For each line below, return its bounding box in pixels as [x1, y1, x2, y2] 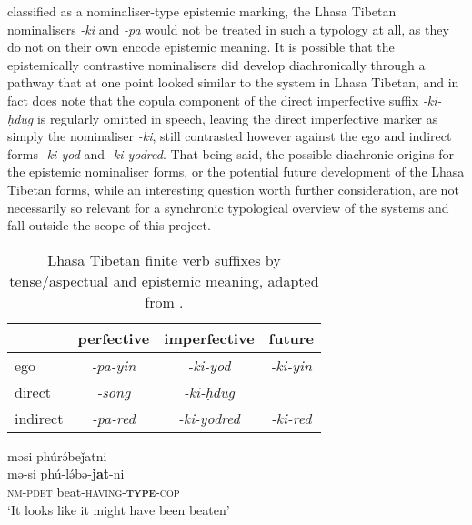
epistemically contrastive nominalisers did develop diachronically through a [7, 55, 426, 74]
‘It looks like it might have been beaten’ [7, 500, 230, 519]
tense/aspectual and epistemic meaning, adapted [9, 269, 319, 291]
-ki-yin [270, 354, 312, 376]
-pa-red [92, 407, 136, 429]
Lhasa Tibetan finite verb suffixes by [47, 248, 281, 270]
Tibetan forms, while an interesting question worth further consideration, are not [7, 179, 459, 198]
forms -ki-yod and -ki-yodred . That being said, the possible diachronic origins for [7, 144, 455, 163]
